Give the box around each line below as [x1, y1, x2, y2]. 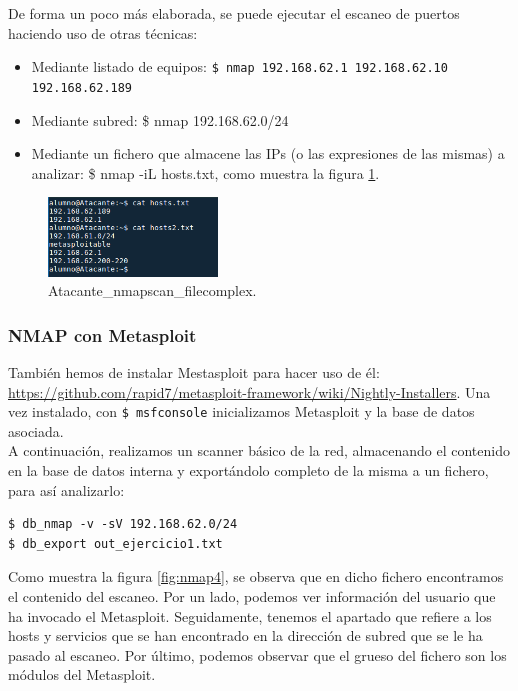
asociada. [8, 420, 64, 441]
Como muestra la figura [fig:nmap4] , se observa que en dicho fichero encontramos [8, 566, 504, 587]
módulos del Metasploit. [8, 664, 156, 685]
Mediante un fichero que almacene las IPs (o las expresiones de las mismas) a [31, 143, 505, 164]
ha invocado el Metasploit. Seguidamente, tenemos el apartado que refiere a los [8, 605, 492, 626]
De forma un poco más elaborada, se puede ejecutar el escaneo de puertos [8, 3, 460, 23]
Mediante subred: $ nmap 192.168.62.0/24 [31, 109, 289, 130]
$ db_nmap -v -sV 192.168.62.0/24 [8, 517, 238, 532]
